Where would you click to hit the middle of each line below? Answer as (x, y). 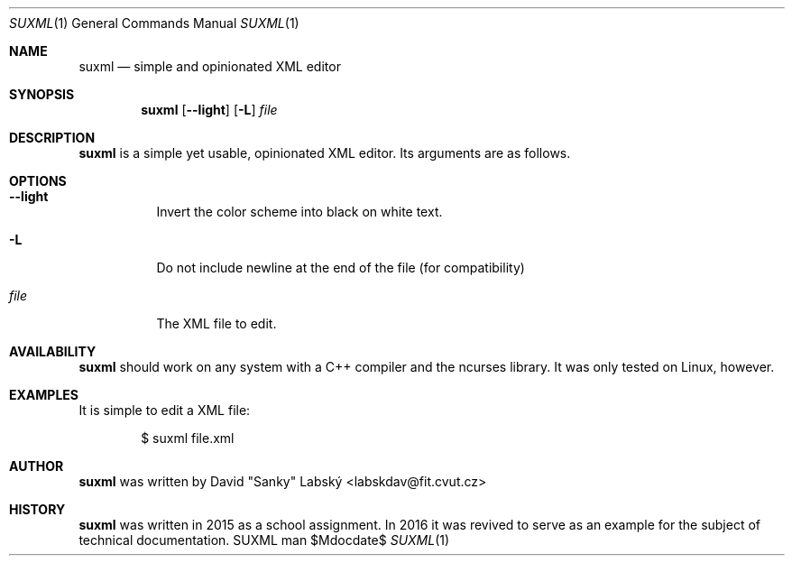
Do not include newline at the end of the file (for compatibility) (341, 268)
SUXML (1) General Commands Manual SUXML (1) (154, 23)
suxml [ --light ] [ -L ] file (209, 110)
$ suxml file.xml (188, 438)
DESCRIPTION (52, 138)
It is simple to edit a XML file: (165, 410)
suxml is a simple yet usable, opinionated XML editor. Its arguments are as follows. (325, 153)
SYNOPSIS (42, 94)
